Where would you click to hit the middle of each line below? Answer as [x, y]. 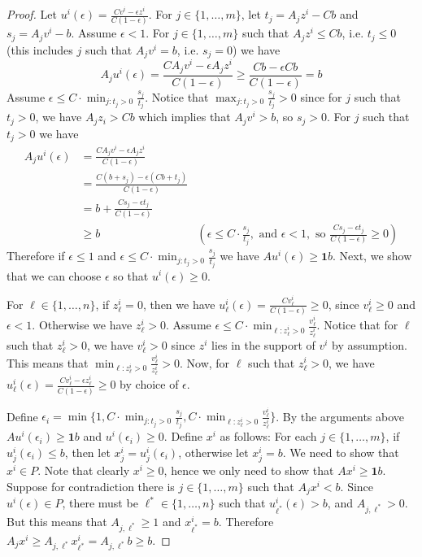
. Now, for [205, 362]
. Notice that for [357, 325]
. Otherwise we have [82, 325]
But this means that [57, 521]
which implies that [185, 117]
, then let [87, 452]
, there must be [100, 503]
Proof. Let [32, 14]
